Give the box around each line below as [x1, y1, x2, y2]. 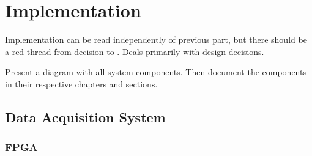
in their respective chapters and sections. [5, 77, 158, 90]
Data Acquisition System [5, 107, 166, 126]
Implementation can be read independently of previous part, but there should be [5, 33, 307, 46]
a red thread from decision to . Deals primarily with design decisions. [5, 45, 264, 58]
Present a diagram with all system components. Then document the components [5, 65, 306, 78]
